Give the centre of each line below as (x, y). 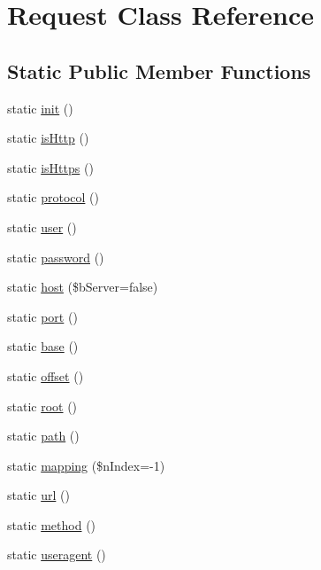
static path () (43, 436)
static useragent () (57, 554)
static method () (52, 524)
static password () (56, 257)
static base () (43, 346)
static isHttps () (50, 167)
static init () (40, 108)
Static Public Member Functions (159, 70)
